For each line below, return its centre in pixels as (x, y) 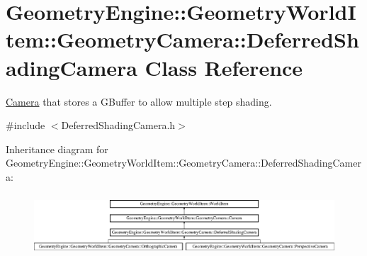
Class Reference (224, 67)
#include (26, 125)
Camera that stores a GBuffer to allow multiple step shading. (139, 101)
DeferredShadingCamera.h (118, 125)
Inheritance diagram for (57, 149)
